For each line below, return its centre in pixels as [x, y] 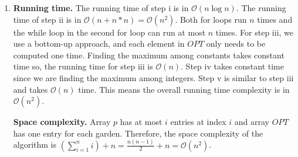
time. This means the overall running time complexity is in [184, 89]
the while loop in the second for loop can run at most [109, 32]
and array [252, 122]
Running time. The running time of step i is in [101, 8]
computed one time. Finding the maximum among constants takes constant [149, 55]
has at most [141, 122]
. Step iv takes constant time [232, 66]
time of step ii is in [47, 19]
